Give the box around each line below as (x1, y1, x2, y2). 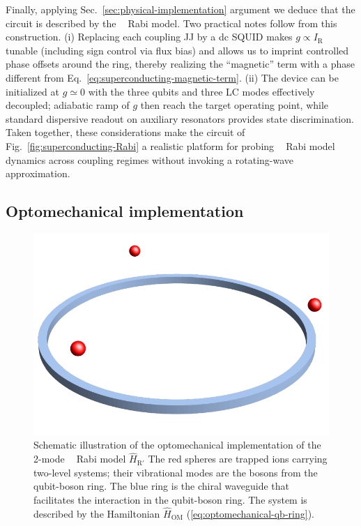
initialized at (6, 84, 60, 98)
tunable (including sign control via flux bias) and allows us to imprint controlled (6, 43, 349, 57)
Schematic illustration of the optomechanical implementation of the (33, 437, 321, 452)
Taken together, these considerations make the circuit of (6, 125, 245, 140)
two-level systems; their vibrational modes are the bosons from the (33, 465, 318, 479)
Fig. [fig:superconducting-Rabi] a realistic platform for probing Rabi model (6, 138, 335, 153)
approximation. (6, 166, 70, 181)
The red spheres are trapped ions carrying (148, 451, 328, 466)
